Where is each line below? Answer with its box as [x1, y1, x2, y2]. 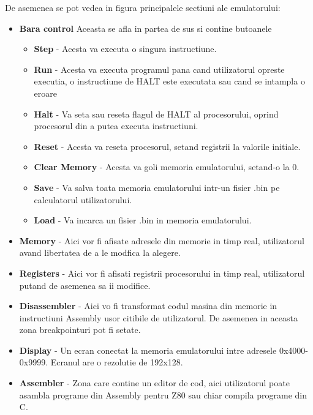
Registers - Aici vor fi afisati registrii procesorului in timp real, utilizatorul [19, 266, 305, 279]
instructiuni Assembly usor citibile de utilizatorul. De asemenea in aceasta [19, 311, 298, 324]
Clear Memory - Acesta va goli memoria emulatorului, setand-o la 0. [34, 160, 300, 173]
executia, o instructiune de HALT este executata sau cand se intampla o [34, 75, 305, 88]
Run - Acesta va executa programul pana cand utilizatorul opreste [34, 62, 285, 75]
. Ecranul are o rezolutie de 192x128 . [45, 356, 183, 368]
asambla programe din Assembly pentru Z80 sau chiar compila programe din [19, 388, 307, 401]
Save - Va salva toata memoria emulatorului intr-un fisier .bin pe [34, 181, 280, 193]
